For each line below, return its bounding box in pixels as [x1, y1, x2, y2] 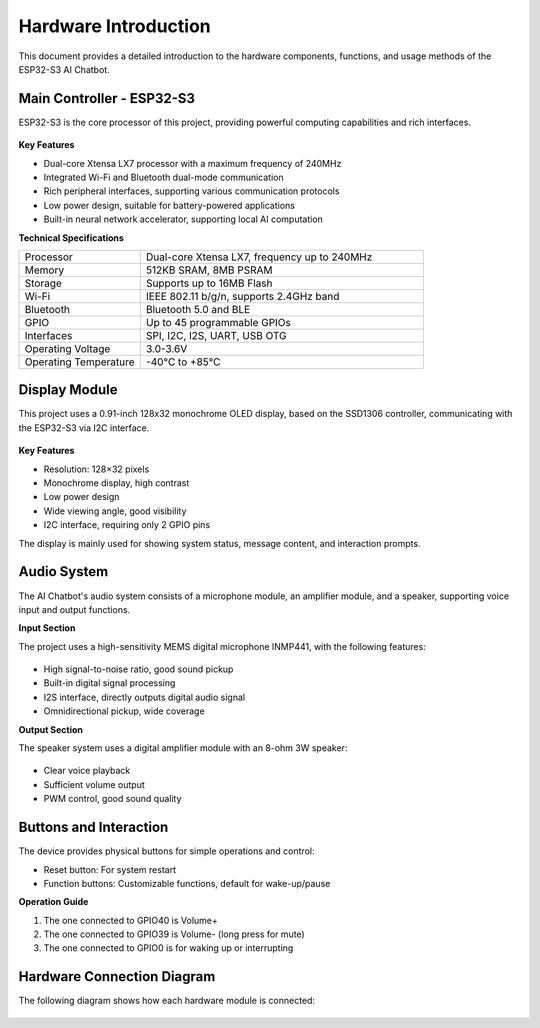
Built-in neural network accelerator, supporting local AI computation [43, 213, 324, 225]
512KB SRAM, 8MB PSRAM [145, 263, 273, 277]
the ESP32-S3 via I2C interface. [18, 421, 150, 434]
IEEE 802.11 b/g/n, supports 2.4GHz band [145, 289, 340, 303]
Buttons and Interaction [18, 819, 169, 836]
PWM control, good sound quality [43, 793, 182, 805]
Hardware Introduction [18, 15, 212, 37]
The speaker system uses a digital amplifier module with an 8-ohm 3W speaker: [18, 742, 348, 754]
